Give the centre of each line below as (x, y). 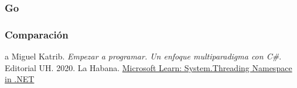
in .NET (20, 79)
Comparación (37, 34)
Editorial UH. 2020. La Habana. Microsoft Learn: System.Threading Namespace (148, 67)
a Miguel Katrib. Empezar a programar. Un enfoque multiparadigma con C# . (143, 56)
